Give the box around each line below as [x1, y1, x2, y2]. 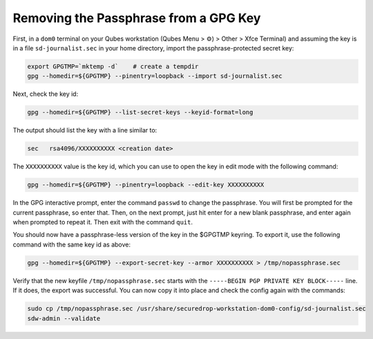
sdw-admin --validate [27, 314, 101, 322]
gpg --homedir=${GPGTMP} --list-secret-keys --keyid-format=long [27, 108, 254, 117]
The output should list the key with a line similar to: [12, 126, 157, 135]
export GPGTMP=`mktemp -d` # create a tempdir [27, 62, 199, 70]
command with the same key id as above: [12, 240, 131, 249]
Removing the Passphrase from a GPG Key [12, 10, 261, 26]
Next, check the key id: [12, 90, 79, 98]
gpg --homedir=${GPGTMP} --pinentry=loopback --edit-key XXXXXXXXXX [27, 181, 265, 189]
